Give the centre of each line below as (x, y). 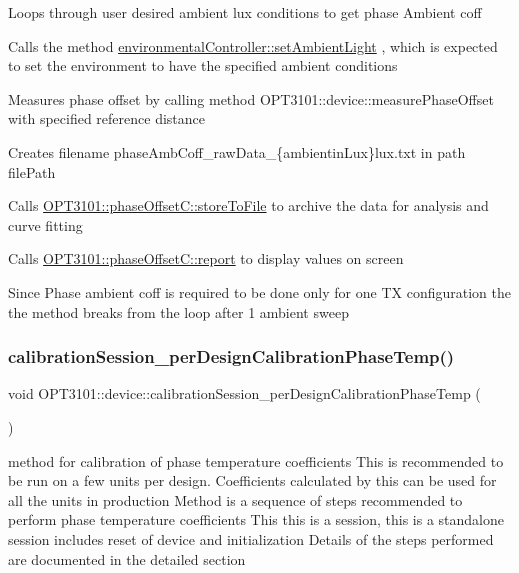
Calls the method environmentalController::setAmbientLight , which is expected (253, 45)
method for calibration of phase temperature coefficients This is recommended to (256, 460)
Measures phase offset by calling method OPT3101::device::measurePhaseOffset (251, 98)
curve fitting (45, 224)
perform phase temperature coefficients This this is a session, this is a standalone (256, 519)
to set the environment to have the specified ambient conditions (203, 65)
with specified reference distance (106, 118)
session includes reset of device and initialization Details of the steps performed (251, 538)
